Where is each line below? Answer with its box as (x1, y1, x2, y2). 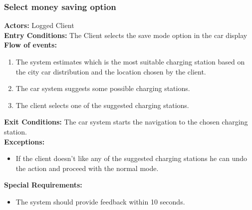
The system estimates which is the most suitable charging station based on (15, 56, 245, 66)
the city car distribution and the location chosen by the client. (15, 66, 206, 76)
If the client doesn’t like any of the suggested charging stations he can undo (15, 153, 247, 163)
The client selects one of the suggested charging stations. (15, 99, 189, 110)
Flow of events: (4, 39, 57, 50)
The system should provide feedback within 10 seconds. (15, 196, 185, 206)
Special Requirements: (4, 179, 82, 190)
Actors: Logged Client (4, 20, 74, 30)
